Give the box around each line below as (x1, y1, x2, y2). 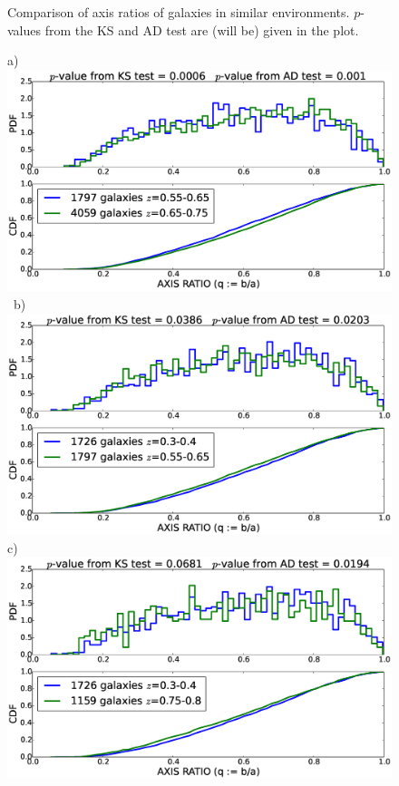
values (7, 20, 42, 39)
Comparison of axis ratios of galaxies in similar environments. (7, 3, 350, 21)
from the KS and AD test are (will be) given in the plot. (44, 20, 359, 39)
